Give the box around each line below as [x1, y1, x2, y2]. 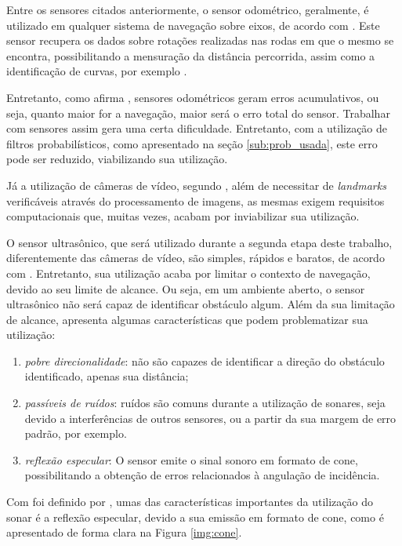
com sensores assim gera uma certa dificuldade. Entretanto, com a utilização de [6, 120, 388, 136]
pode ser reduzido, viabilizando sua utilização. [6, 151, 228, 167]
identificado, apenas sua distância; [24, 368, 189, 384]
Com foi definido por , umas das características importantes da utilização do [6, 493, 373, 510]
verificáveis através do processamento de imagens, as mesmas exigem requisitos [6, 192, 385, 209]
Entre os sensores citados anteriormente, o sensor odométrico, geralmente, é [6, 2, 369, 17]
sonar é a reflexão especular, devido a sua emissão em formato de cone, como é [6, 508, 384, 525]
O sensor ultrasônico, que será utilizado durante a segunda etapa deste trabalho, [6, 234, 393, 250]
